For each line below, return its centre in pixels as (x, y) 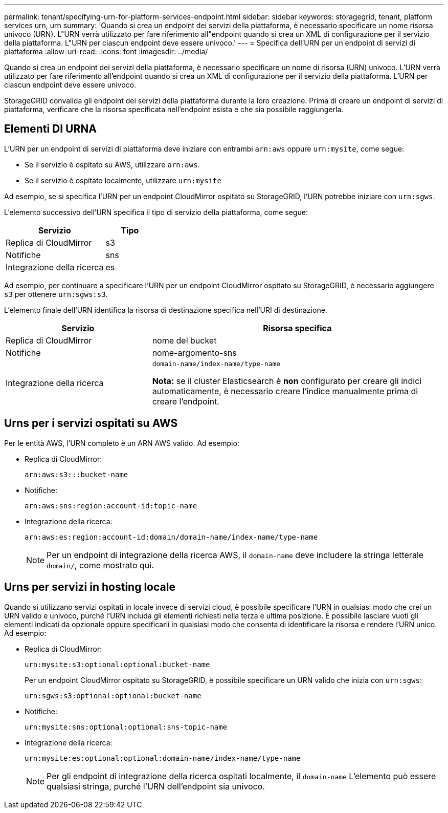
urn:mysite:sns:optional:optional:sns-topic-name (126, 727)
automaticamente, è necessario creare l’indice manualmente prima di (285, 391)
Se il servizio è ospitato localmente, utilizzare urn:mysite (123, 180)
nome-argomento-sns (194, 352)
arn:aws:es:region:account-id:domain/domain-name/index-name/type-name (171, 537)
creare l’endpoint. (186, 401)
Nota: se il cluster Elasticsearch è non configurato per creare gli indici (287, 381)
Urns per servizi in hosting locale (90, 587)
